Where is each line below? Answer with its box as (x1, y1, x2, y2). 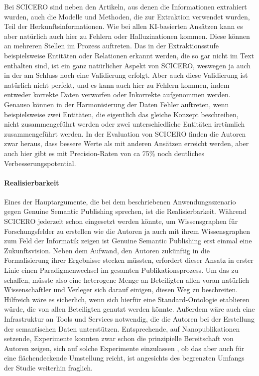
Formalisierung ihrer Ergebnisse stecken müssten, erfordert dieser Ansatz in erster (4, 255, 254, 265)
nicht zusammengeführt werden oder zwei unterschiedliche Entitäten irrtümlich (4, 119, 245, 129)
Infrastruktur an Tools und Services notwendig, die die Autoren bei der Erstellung (4, 314, 255, 324)
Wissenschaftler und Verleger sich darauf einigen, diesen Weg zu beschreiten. (4, 284, 238, 295)
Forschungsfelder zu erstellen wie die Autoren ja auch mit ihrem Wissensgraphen (4, 225, 250, 236)
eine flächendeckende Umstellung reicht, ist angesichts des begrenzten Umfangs (4, 353, 245, 363)
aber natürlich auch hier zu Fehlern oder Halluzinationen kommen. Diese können (4, 30, 250, 41)
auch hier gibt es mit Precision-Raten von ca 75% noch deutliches (4, 148, 204, 158)
